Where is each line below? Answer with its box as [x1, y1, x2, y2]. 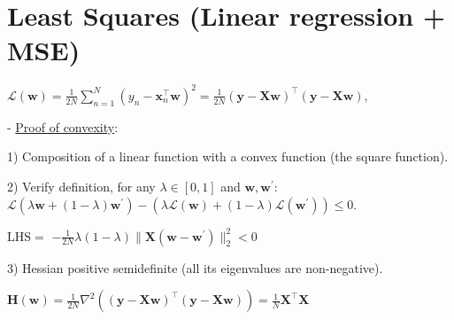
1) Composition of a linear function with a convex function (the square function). [7, 147, 449, 166]
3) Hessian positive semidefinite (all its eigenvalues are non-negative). [7, 258, 383, 277]
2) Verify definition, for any [7, 177, 156, 195]
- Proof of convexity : [7, 117, 119, 136]
